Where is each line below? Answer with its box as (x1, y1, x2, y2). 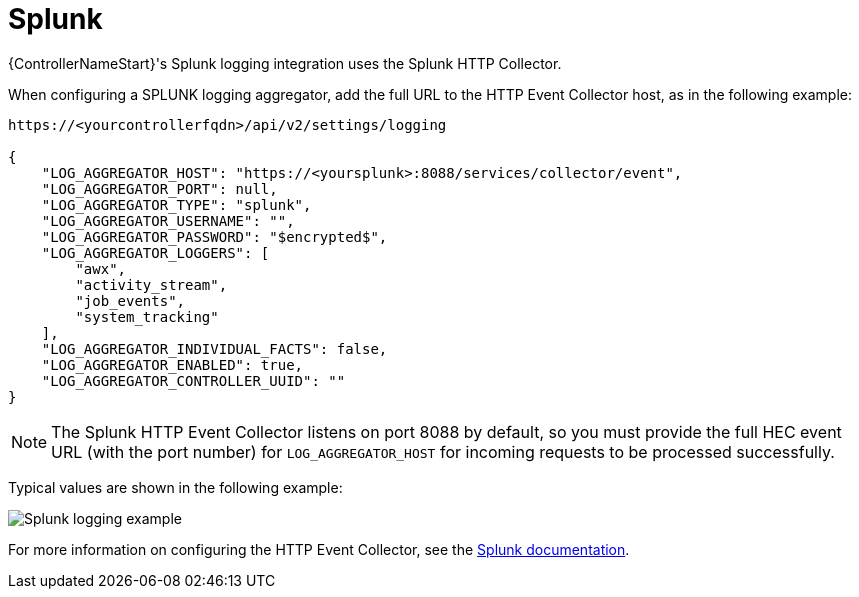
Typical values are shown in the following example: (8, 478, 343, 496)
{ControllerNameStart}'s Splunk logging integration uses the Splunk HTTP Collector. (8, 54, 562, 72)
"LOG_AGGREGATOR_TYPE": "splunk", (41, 196, 312, 213)
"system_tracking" (75, 308, 219, 325)
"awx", (75, 260, 127, 277)
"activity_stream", (75, 276, 228, 293)
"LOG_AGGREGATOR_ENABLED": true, (41, 356, 304, 373)
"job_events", (75, 292, 186, 309)
